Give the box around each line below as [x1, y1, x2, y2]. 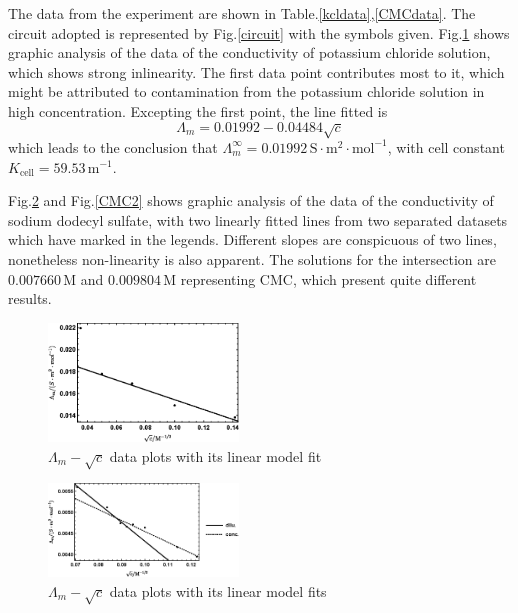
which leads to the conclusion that [8, 136, 218, 157]
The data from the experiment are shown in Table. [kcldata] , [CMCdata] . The [8, 3, 476, 23]
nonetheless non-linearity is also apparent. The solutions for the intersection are [8, 248, 497, 269]
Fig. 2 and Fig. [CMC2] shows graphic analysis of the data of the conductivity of [8, 190, 494, 211]
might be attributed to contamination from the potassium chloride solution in [8, 81, 485, 102]
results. [8, 288, 52, 309]
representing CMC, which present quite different [180, 268, 477, 289]
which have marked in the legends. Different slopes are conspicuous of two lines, [8, 229, 497, 250]
